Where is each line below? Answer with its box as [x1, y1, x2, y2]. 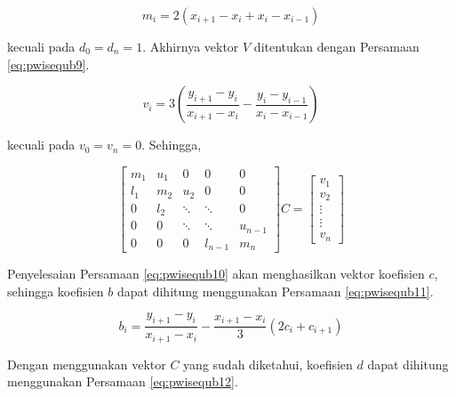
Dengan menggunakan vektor [7, 354, 166, 373]
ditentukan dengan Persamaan [253, 37, 420, 55]
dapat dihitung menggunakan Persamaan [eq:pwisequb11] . [117, 281, 434, 300]
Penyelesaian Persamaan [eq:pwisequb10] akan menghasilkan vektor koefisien [7, 264, 425, 283]
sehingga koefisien [7, 281, 104, 300]
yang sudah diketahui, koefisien [183, 354, 353, 373]
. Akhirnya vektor [142, 37, 239, 55]
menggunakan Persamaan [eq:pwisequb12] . [7, 372, 238, 391]
